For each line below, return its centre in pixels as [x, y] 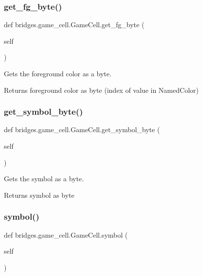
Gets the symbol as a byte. [44, 179]
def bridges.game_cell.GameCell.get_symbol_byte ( [82, 129]
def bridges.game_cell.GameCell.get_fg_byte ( [74, 25]
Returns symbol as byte [39, 195]
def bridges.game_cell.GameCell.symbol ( [66, 234]
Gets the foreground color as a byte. [58, 73]
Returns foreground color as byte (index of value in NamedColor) [101, 90]
